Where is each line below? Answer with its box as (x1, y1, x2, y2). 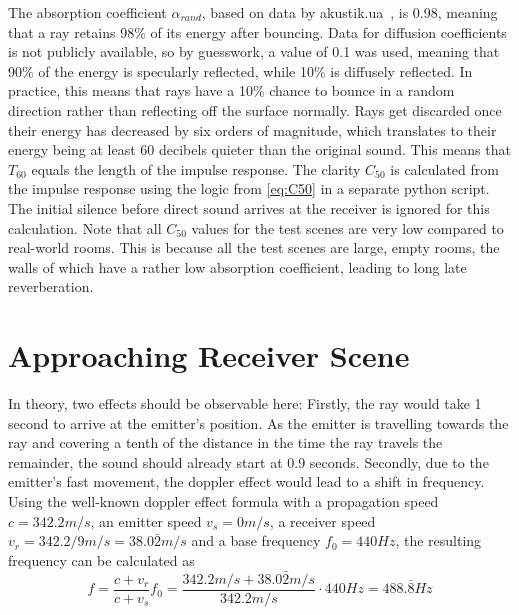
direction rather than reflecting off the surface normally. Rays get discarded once (8, 99, 502, 120)
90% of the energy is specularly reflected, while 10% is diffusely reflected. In (8, 60, 473, 81)
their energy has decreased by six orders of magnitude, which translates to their (8, 119, 497, 140)
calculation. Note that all (8, 217, 162, 238)
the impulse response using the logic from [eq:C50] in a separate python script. (8, 178, 490, 199)
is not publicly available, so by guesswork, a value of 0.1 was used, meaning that (8, 41, 500, 62)
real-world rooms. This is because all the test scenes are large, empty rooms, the (8, 237, 500, 258)
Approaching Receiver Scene (8, 335, 410, 376)
